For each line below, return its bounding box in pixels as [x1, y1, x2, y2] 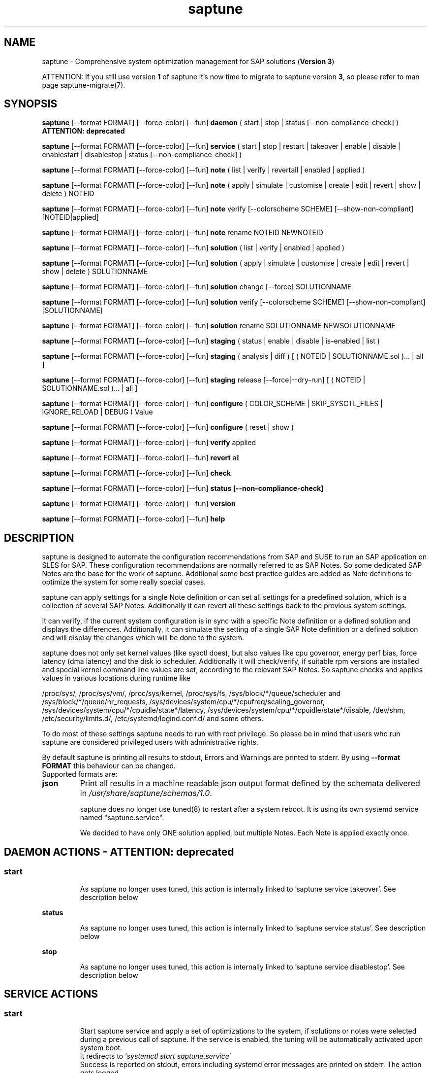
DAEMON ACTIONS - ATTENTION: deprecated [4, 845, 234, 858]
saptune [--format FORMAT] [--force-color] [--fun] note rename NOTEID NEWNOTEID [42, 228, 323, 237]
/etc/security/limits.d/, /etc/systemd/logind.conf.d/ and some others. [42, 714, 264, 723]
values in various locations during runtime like [42, 674, 190, 683]
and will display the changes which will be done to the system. [42, 633, 245, 642]
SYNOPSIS [4, 98, 58, 110]
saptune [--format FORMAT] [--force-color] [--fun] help [42, 515, 225, 523]
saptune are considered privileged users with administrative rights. [42, 738, 258, 747]
